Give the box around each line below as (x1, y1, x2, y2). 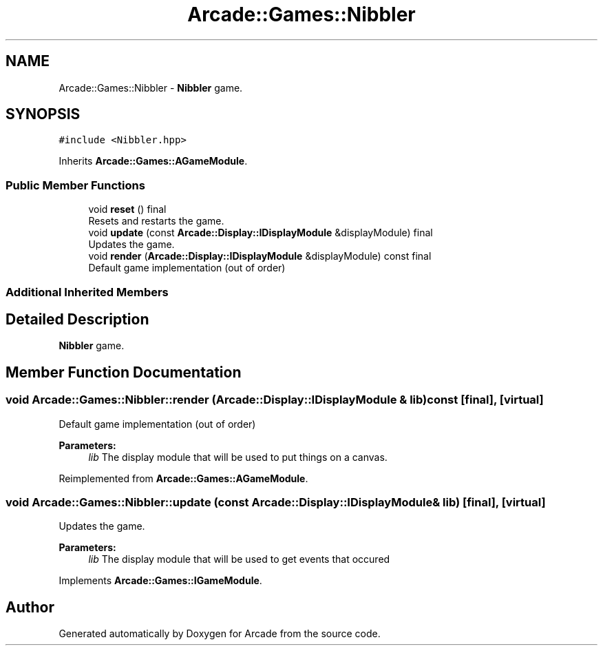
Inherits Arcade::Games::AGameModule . (59, 155, 248, 167)
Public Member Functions (6, 178, 145, 192)
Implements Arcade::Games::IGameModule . (59, 575, 262, 587)
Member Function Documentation (6, 363, 242, 381)
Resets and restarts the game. (88, 215, 224, 227)
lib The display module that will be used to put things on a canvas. (88, 451, 388, 463)
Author (6, 598, 54, 616)
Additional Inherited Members (6, 285, 169, 299)
